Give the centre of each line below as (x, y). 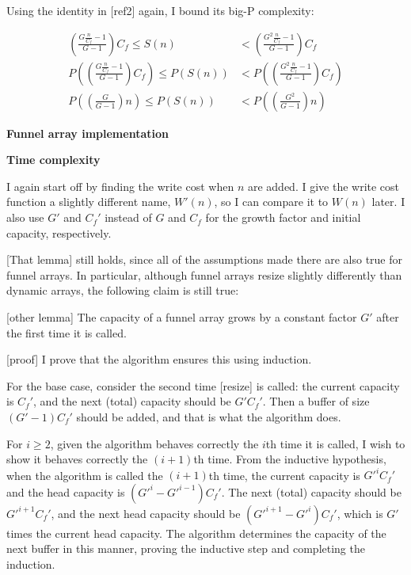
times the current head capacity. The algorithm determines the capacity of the (196, 533)
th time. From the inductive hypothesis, (290, 459)
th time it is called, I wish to (335, 443)
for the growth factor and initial (283, 217)
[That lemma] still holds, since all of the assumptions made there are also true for (204, 259)
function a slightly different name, (89, 202)
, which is (360, 513)
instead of (128, 217)
